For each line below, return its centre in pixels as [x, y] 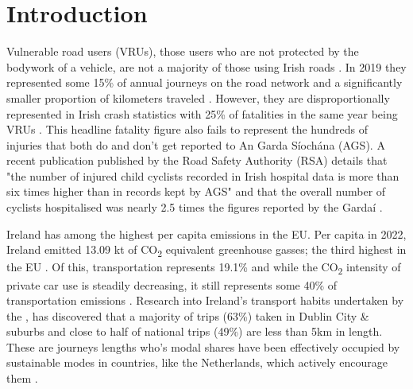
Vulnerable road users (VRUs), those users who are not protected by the [183, 51]
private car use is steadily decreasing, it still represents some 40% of [172, 284]
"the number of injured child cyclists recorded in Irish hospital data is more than [203, 175]
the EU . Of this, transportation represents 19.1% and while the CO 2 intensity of [204, 268]
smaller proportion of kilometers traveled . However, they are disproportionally [198, 97]
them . [22, 378]
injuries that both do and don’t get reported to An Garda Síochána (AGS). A [196, 144]
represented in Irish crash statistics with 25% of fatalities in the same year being [202, 113]
